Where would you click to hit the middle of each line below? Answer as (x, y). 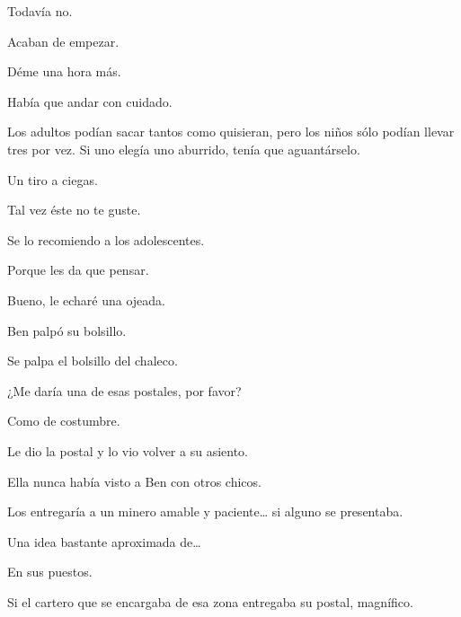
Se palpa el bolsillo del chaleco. (93, 361)
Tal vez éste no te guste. (74, 210)
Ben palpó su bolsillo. (67, 330)
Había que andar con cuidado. (90, 101)
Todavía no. (40, 11)
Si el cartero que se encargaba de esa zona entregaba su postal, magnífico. (210, 601)
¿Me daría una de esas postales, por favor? (124, 390)
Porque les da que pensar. (78, 270)
